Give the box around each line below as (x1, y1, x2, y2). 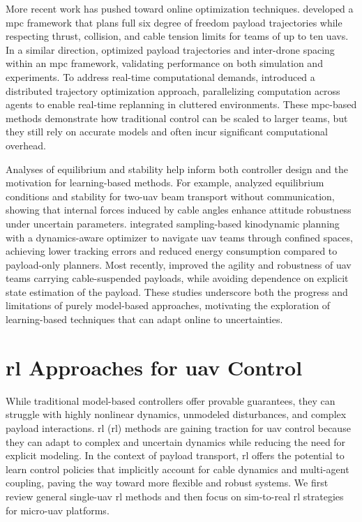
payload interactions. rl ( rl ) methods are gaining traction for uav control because (6, 420, 351, 435)
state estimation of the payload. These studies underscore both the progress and (6, 284, 348, 299)
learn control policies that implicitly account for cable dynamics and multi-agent (6, 461, 349, 476)
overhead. (6, 137, 46, 152)
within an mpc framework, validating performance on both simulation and (6, 56, 323, 70)
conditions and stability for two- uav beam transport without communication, (6, 188, 335, 203)
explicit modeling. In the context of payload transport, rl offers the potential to (6, 448, 345, 463)
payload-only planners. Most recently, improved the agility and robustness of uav (6, 257, 352, 271)
